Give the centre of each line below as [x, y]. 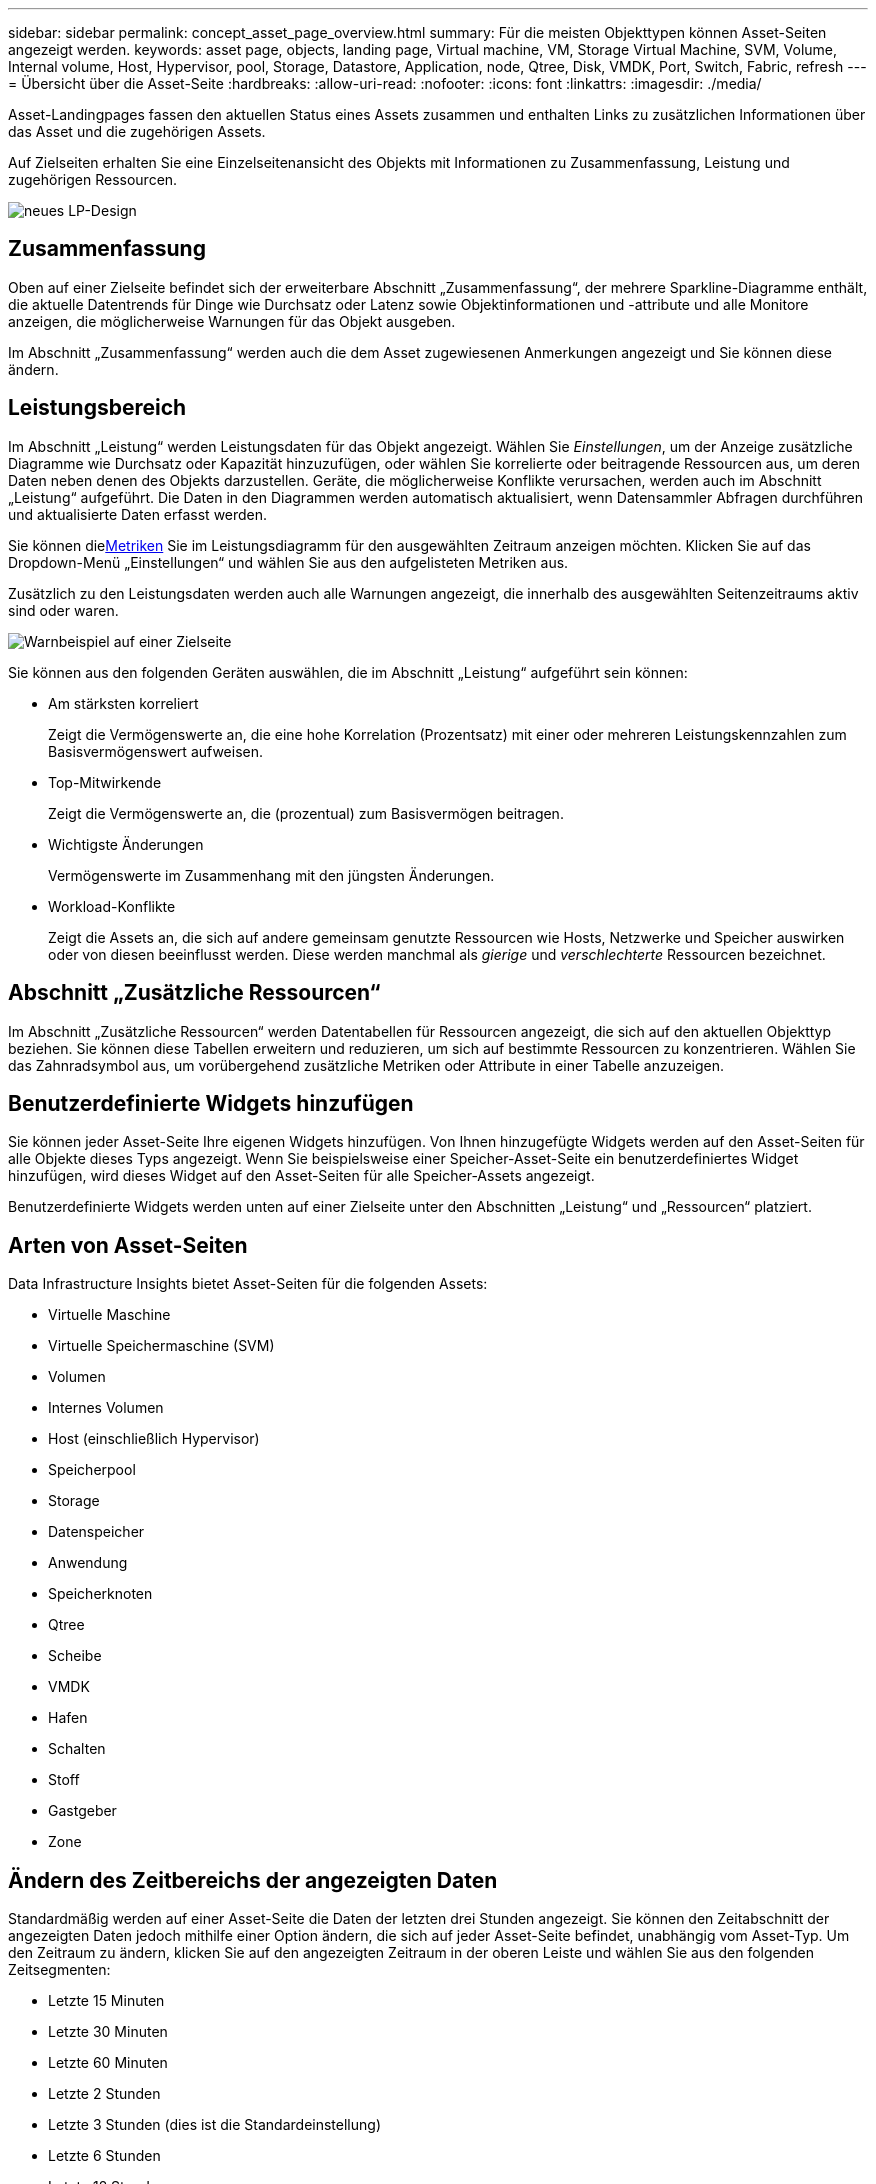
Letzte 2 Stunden [104, 2094]
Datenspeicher [96, 1532]
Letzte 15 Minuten [106, 2001]
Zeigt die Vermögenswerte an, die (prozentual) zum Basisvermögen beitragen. [306, 813]
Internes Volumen [106, 1408]
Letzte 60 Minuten [108, 2063]
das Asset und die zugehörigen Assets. [137, 131]
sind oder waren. [63, 610]
